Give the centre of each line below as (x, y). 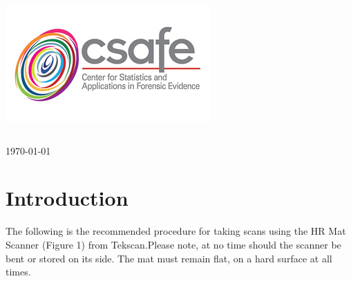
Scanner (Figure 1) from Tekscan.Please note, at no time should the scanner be (173, 244)
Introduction (67, 198)
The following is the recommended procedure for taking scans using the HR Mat (176, 231)
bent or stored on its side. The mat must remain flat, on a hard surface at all (169, 258)
